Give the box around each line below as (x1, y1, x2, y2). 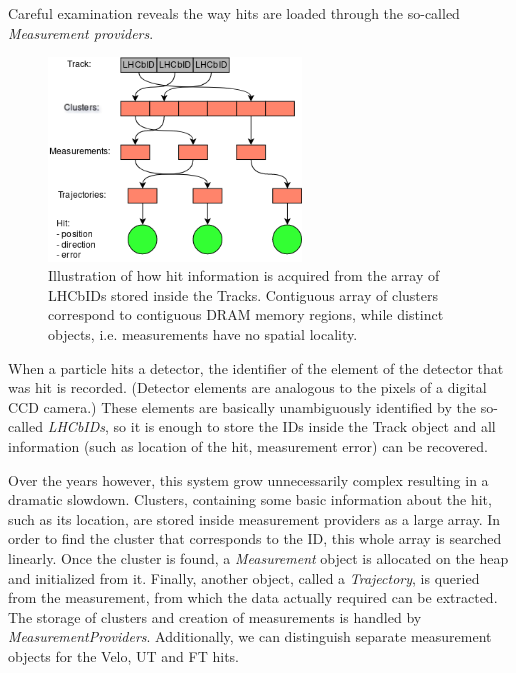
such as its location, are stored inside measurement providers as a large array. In (8, 508, 501, 529)
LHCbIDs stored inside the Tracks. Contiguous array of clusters (48, 284, 438, 305)
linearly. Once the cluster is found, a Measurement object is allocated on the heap (8, 548, 509, 568)
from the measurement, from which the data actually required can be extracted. (8, 587, 498, 608)
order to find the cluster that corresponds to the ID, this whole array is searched (8, 528, 502, 549)
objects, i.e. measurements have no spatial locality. (48, 324, 358, 345)
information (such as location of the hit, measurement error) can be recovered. (8, 436, 488, 457)
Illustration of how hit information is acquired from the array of (48, 265, 440, 286)
